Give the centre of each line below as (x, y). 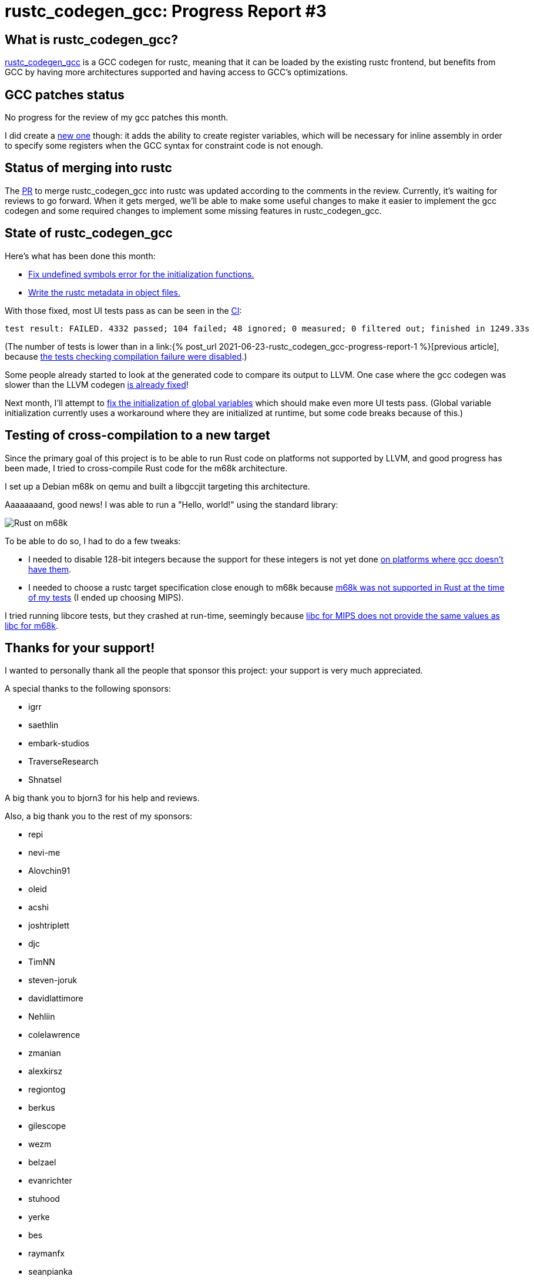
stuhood (44, 1199)
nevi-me (44, 853)
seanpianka (51, 1272)
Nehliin (42, 1017)
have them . (50, 569)
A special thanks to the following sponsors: (88, 689)
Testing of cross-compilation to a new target (137, 435)
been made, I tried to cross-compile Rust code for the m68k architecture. (146, 468)
